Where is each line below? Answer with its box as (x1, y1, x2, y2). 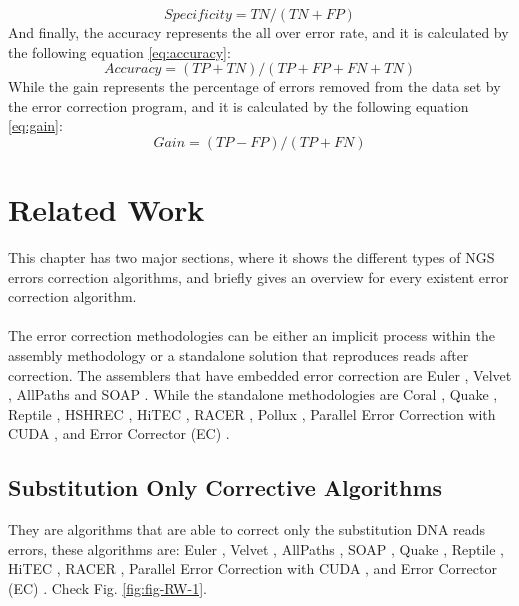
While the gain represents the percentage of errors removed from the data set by (8, 76, 501, 97)
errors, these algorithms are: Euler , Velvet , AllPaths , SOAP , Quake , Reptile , (8, 538, 505, 559)
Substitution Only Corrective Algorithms (8, 472, 443, 503)
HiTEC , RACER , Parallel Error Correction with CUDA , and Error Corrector (8, 558, 497, 579)
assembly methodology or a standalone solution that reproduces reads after (8, 345, 469, 366)
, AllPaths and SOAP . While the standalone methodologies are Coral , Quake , (8, 384, 498, 405)
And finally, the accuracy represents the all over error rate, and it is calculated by (8, 22, 509, 42)
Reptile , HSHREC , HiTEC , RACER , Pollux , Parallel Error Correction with (8, 403, 496, 424)
